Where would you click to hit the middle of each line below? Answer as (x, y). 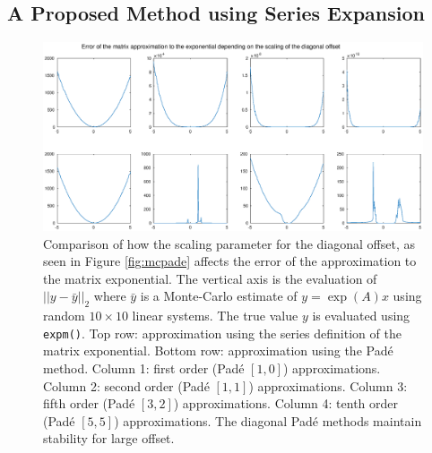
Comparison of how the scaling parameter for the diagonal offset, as (229, 243)
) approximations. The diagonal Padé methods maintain (268, 420)
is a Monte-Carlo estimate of (219, 296)
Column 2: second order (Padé (126, 385)
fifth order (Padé (89, 403)
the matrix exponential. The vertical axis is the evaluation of (210, 278)
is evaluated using (361, 316)
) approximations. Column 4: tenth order (286, 403)
